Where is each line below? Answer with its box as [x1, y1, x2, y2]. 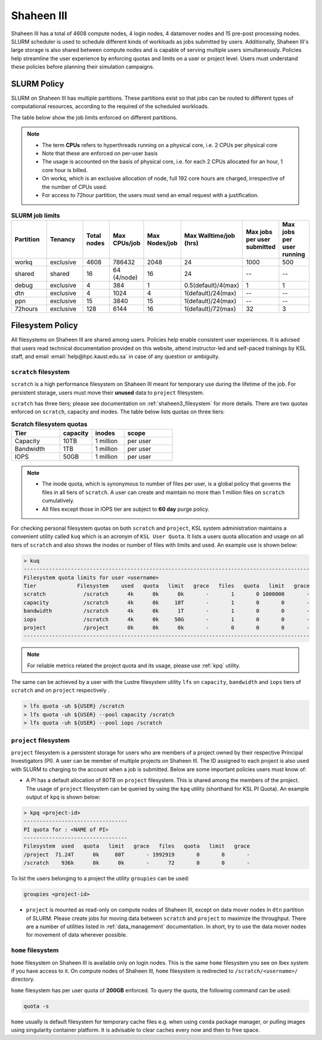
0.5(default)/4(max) [184, 281, 240, 289]
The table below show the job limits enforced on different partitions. [11, 113, 178, 121]
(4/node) [113, 273, 138, 281]
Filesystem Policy [11, 320, 78, 331]
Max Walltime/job [184, 231, 236, 240]
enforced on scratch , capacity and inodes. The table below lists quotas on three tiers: [11, 408, 225, 415]
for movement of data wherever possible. [26, 931, 128, 938]
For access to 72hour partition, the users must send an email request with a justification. [42, 191, 259, 198]
